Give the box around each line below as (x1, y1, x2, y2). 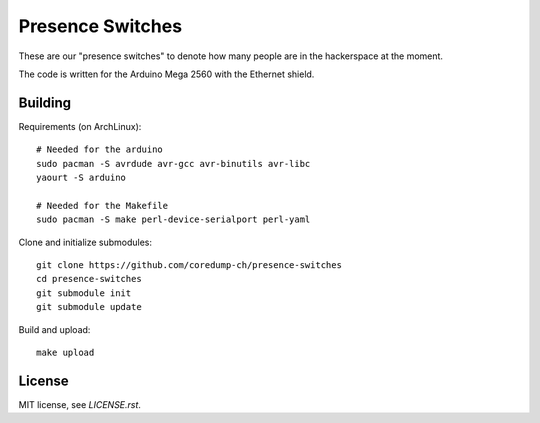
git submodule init (36, 287, 132, 299)
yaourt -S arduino (36, 172, 127, 184)
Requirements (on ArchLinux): (18, 120, 142, 132)
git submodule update (36, 301, 142, 313)
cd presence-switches (36, 273, 142, 285)
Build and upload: (18, 323, 91, 335)
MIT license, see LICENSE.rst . (18, 398, 142, 410)
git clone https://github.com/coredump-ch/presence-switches (36, 259, 342, 270)
